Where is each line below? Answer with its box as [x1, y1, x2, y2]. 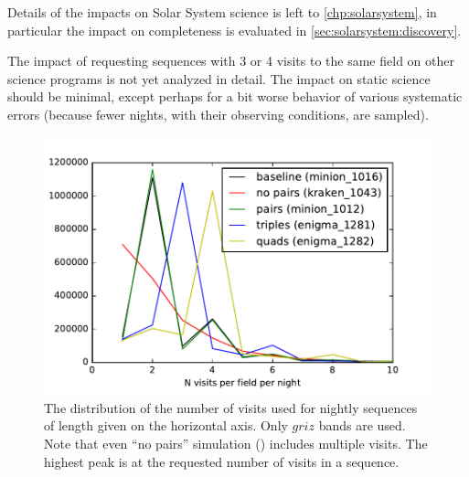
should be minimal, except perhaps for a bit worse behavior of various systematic [7, 87, 463, 106]
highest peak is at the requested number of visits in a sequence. [44, 451, 400, 471]
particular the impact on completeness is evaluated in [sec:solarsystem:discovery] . [7, 20, 462, 39]
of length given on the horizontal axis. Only [44, 416, 288, 435]
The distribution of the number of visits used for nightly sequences [44, 397, 418, 417]
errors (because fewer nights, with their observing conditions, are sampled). [7, 104, 429, 123]
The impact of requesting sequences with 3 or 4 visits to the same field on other [7, 51, 454, 70]
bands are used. [318, 416, 406, 435]
